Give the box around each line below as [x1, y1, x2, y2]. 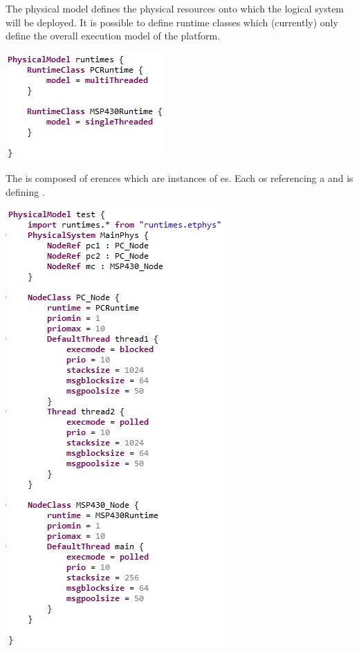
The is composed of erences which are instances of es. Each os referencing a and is [6, 171, 353, 185]
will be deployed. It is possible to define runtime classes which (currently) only [6, 15, 338, 29]
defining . [6, 184, 45, 199]
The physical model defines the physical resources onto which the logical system [6, 1, 344, 15]
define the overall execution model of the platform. [6, 28, 221, 43]
